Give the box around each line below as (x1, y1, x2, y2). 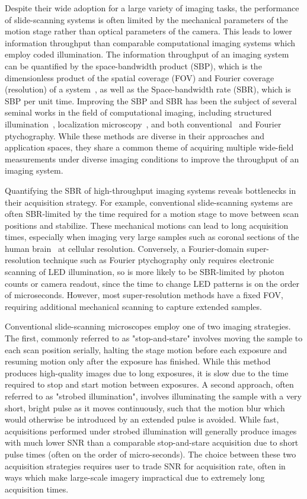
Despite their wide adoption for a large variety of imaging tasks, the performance (5, 2, 299, 14)
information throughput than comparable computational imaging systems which (5, 36, 296, 49)
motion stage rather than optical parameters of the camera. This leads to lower (5, 25, 292, 37)
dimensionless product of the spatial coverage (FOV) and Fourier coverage (5, 71, 274, 84)
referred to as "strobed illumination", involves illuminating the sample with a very (5, 390, 302, 402)
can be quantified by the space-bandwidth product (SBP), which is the (5, 59, 262, 72)
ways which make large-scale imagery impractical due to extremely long (5, 471, 265, 484)
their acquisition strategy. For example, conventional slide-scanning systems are (5, 196, 293, 208)
